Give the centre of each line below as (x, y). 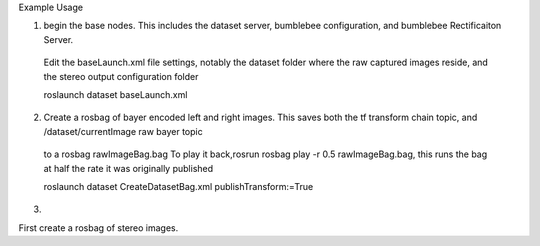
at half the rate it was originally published (128, 168)
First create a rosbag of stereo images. (98, 227)
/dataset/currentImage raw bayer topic (123, 131)
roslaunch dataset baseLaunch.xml (115, 94)
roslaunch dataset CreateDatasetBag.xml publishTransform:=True (178, 186)
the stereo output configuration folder (121, 76)
